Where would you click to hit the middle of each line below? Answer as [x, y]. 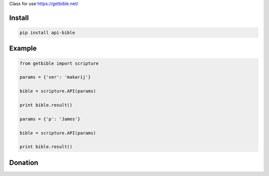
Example [23, 48]
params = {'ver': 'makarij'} [55, 77]
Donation [24, 162]
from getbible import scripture [59, 63]
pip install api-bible [47, 33]
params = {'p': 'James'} [50, 119]
